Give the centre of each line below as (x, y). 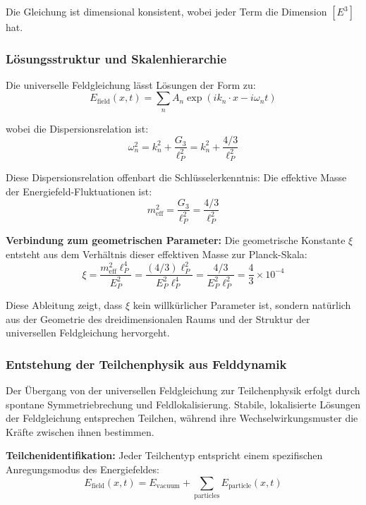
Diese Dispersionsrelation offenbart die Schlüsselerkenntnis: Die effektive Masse (176, 177)
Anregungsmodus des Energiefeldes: (83, 469)
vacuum (168, 486)
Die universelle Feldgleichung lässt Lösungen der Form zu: (131, 84)
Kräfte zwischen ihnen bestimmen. (80, 431)
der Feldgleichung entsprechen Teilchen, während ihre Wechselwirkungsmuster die (182, 418)
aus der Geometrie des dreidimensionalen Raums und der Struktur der (158, 318)
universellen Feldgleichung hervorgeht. (88, 333)
